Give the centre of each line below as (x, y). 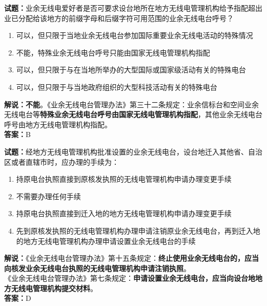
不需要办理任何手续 (48, 196)
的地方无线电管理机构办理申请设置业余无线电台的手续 (106, 241)
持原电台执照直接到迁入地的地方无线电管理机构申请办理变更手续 (124, 213)
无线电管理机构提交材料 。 (54, 288)
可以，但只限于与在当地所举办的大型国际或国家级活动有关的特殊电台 (131, 70)
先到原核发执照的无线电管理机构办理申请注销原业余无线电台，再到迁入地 (138, 230)
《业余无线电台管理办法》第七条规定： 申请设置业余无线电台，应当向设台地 (130, 278)
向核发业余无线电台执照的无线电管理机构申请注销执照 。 (97, 268)
